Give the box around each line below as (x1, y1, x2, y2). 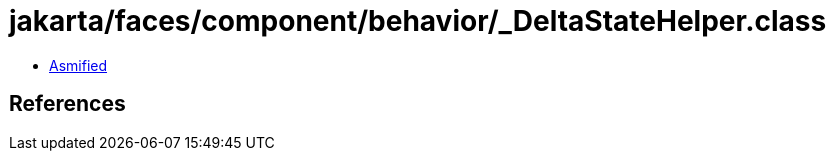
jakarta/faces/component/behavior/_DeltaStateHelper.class (9, 4, 827, 38)
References (9, 91, 126, 117)
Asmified (49, 56, 108, 74)
